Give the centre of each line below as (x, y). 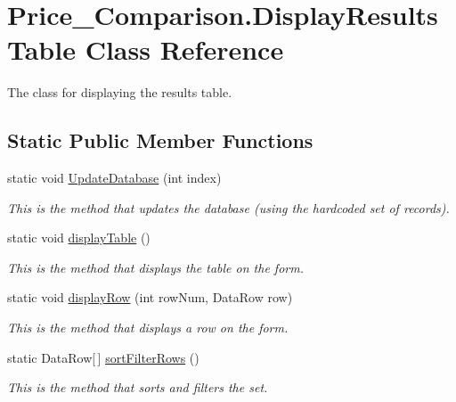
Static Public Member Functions (160, 140)
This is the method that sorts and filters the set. (138, 387)
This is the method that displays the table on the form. (155, 267)
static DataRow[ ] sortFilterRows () (103, 357)
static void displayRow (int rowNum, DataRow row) (150, 297)
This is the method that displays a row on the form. (148, 328)
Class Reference (184, 49)
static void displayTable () (79, 238)
